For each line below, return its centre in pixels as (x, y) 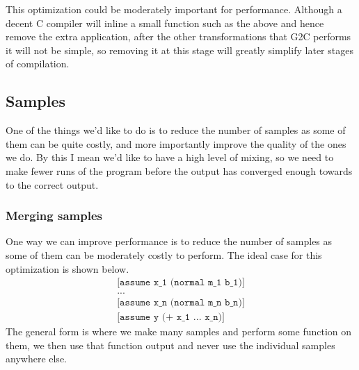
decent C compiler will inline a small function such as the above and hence (165, 23)
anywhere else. (36, 359)
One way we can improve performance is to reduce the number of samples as (169, 241)
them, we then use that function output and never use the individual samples (170, 345)
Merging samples (54, 216)
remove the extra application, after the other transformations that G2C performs (178, 36)
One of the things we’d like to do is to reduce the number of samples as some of (176, 130)
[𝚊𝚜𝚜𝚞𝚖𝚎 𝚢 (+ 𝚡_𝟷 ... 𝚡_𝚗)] (171, 318)
